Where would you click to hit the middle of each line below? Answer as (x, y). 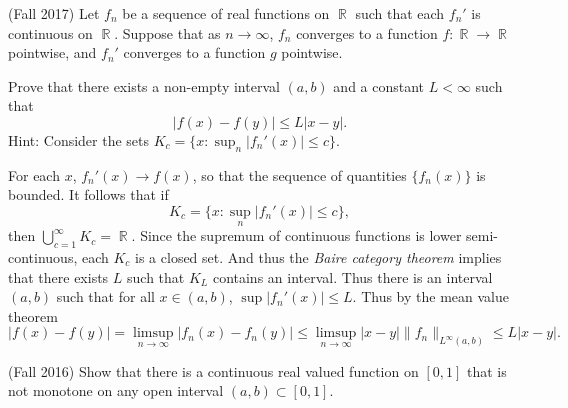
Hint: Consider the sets (79, 139)
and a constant (379, 85)
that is (486, 370)
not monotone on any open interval (116, 390)
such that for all (105, 296)
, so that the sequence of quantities (299, 174)
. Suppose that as (167, 32)
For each (34, 174)
